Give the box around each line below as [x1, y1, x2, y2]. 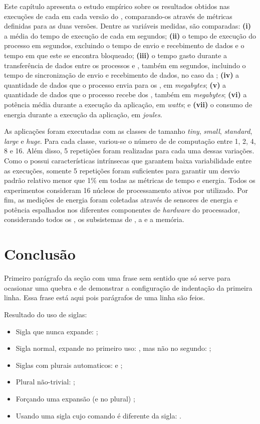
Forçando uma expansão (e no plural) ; [16, 393, 135, 403]
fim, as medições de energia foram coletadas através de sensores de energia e [4, 194, 238, 205]
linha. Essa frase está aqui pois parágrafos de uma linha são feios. [4, 292, 205, 303]
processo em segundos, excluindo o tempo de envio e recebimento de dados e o [4, 40, 244, 51]
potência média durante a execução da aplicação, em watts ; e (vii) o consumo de [4, 99, 252, 109]
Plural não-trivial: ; [16, 376, 75, 387]
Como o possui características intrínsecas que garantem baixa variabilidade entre [4, 155, 252, 165]
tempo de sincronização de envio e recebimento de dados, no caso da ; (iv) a [4, 70, 239, 80]
